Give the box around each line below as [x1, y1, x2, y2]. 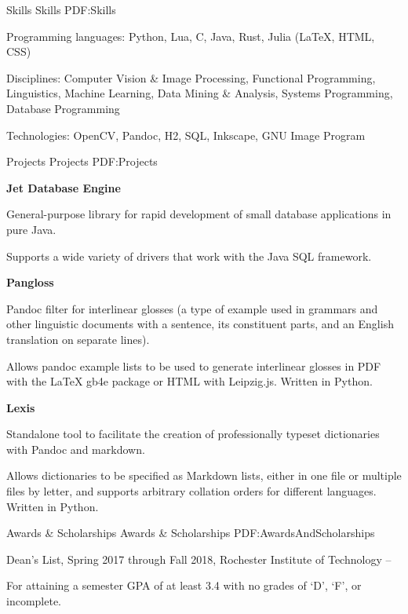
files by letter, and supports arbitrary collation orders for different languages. [6, 483, 377, 499]
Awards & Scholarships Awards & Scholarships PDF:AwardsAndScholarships [6, 524, 375, 541]
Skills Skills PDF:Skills [6, 2, 116, 17]
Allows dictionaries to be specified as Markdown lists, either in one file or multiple [6, 467, 402, 484]
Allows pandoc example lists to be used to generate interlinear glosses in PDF [6, 357, 381, 374]
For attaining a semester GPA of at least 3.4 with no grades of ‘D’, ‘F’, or [6, 577, 362, 594]
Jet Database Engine [6, 179, 121, 196]
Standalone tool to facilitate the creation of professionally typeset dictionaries [6, 426, 380, 442]
